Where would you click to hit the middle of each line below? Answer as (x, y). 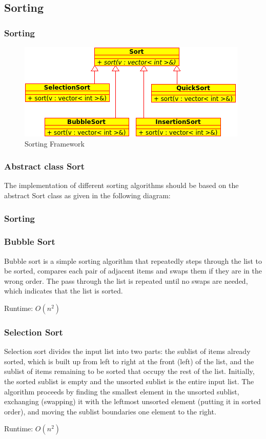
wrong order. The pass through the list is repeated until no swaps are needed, (126, 280)
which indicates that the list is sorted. (64, 291)
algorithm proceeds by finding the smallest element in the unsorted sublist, (122, 391)
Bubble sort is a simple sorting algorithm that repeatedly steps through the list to (133, 260)
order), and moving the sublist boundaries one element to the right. (110, 411)
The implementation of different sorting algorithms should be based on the (121, 185)
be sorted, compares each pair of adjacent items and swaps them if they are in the (133, 271)
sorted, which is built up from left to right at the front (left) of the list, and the (129, 361)
